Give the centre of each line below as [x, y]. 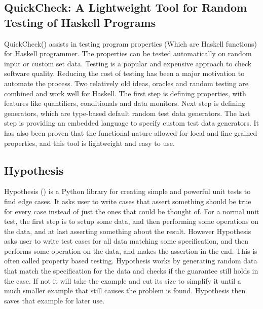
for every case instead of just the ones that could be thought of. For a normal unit [132, 211]
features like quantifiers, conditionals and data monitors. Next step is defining [125, 103]
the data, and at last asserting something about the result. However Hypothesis [128, 231]
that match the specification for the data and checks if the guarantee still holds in [131, 271]
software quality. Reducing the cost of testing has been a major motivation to [124, 73]
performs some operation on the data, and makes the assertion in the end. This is [131, 250]
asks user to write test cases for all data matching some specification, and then [126, 241]
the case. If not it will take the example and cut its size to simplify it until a [123, 280]
